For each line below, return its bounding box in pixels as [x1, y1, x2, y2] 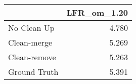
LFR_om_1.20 [66, 7, 128, 18]
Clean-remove [8, 51, 56, 63]
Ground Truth [8, 66, 59, 77]
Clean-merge [8, 36, 53, 48]
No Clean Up [8, 22, 55, 33]
